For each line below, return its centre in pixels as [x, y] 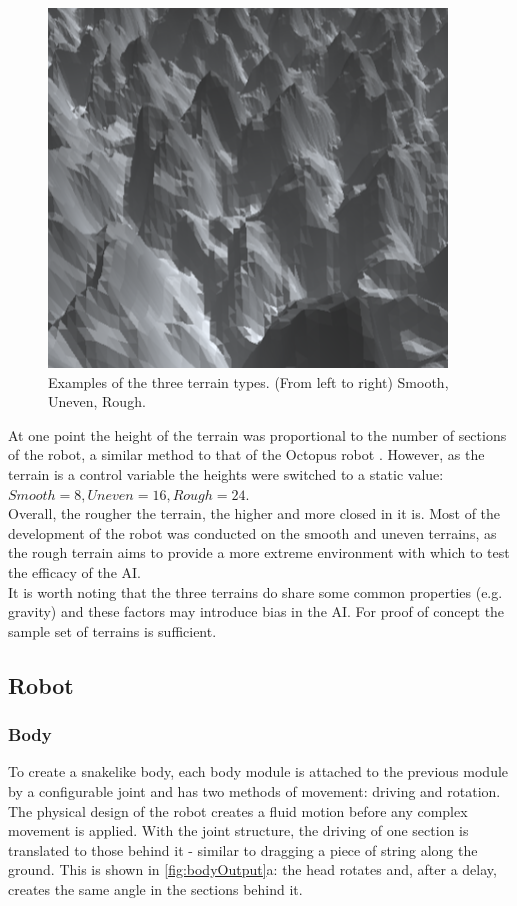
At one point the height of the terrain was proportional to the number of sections [257, 434]
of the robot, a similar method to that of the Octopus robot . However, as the [246, 454]
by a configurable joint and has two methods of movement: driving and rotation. [254, 790]
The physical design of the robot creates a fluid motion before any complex [238, 810]
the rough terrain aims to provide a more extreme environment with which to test [259, 552]
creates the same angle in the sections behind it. [155, 888]
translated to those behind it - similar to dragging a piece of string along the [243, 849]
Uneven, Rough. [97, 401]
